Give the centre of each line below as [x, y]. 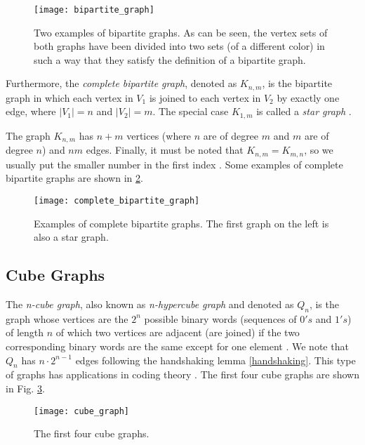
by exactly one [308, 97]
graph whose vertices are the [67, 318]
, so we [319, 150]
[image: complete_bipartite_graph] [117, 201]
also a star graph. [71, 237]
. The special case [191, 111]
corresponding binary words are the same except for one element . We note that [177, 346]
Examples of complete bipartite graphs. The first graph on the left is [181, 223]
